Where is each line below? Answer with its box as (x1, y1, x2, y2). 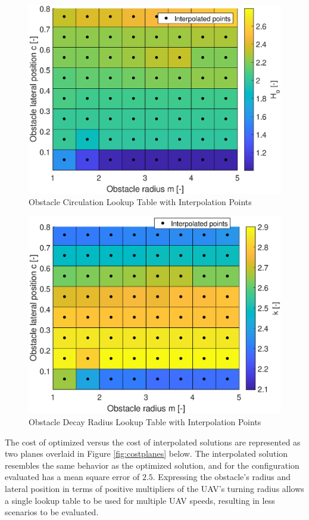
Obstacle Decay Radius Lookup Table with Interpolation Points (29, 415, 261, 428)
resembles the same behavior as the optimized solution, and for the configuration (5, 459, 299, 471)
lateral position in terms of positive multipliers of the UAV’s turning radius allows (5, 482, 304, 494)
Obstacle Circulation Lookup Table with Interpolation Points (29, 196, 252, 208)
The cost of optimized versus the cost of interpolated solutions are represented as (5, 435, 301, 448)
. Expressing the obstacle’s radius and (152, 471, 291, 483)
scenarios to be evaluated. (5, 506, 99, 518)
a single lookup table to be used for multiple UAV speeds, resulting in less (5, 494, 275, 506)
